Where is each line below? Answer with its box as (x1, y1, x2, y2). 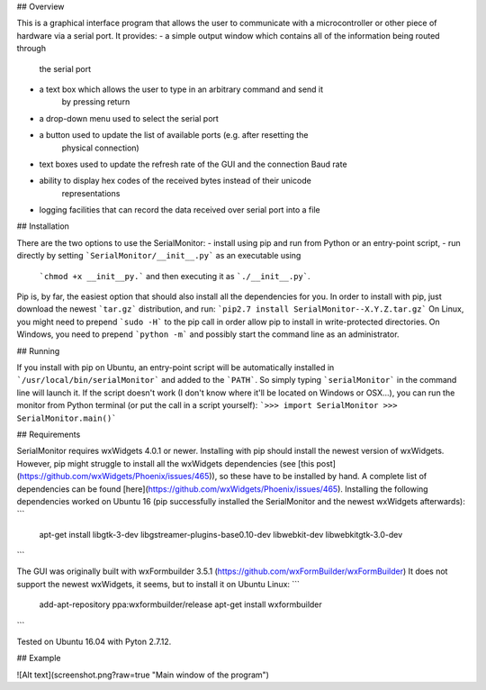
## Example (16, 653, 61, 664)
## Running (16, 345, 60, 356)
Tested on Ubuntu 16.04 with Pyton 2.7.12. (16, 636, 172, 648)
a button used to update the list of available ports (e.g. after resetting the (39, 130, 309, 141)
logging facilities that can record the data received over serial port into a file (39, 204, 320, 215)
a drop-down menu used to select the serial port (39, 113, 220, 123)
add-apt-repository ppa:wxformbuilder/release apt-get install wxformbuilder (39, 599, 323, 610)
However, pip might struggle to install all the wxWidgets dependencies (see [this (16, 458, 315, 468)
